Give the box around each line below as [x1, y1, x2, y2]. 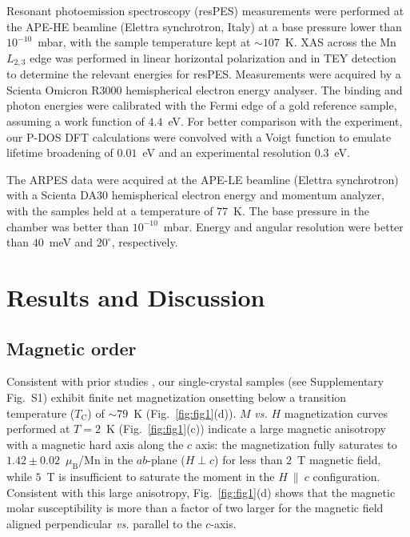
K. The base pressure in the [233, 202, 369, 218]
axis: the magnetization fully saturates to [195, 435, 397, 452]
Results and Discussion [6, 280, 265, 313]
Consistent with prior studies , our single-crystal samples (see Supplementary [6, 373, 384, 390]
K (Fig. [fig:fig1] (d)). [133, 404, 237, 421]
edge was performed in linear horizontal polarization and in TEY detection [30, 49, 396, 66]
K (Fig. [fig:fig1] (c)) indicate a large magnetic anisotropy [105, 420, 386, 437]
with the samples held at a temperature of [6, 202, 213, 218]
